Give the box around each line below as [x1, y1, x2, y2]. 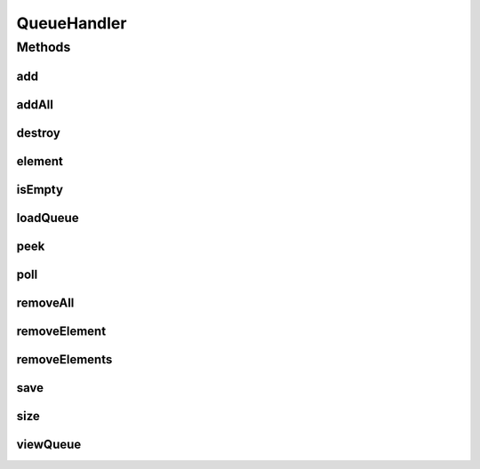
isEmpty [16, 182, 64, 197]
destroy [16, 125, 61, 140]
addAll [16, 97, 53, 112]
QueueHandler [16, 13, 127, 33]
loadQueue [16, 210, 79, 226]
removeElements [16, 352, 113, 367]
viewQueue [16, 436, 82, 452]
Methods [16, 39, 71, 55]
